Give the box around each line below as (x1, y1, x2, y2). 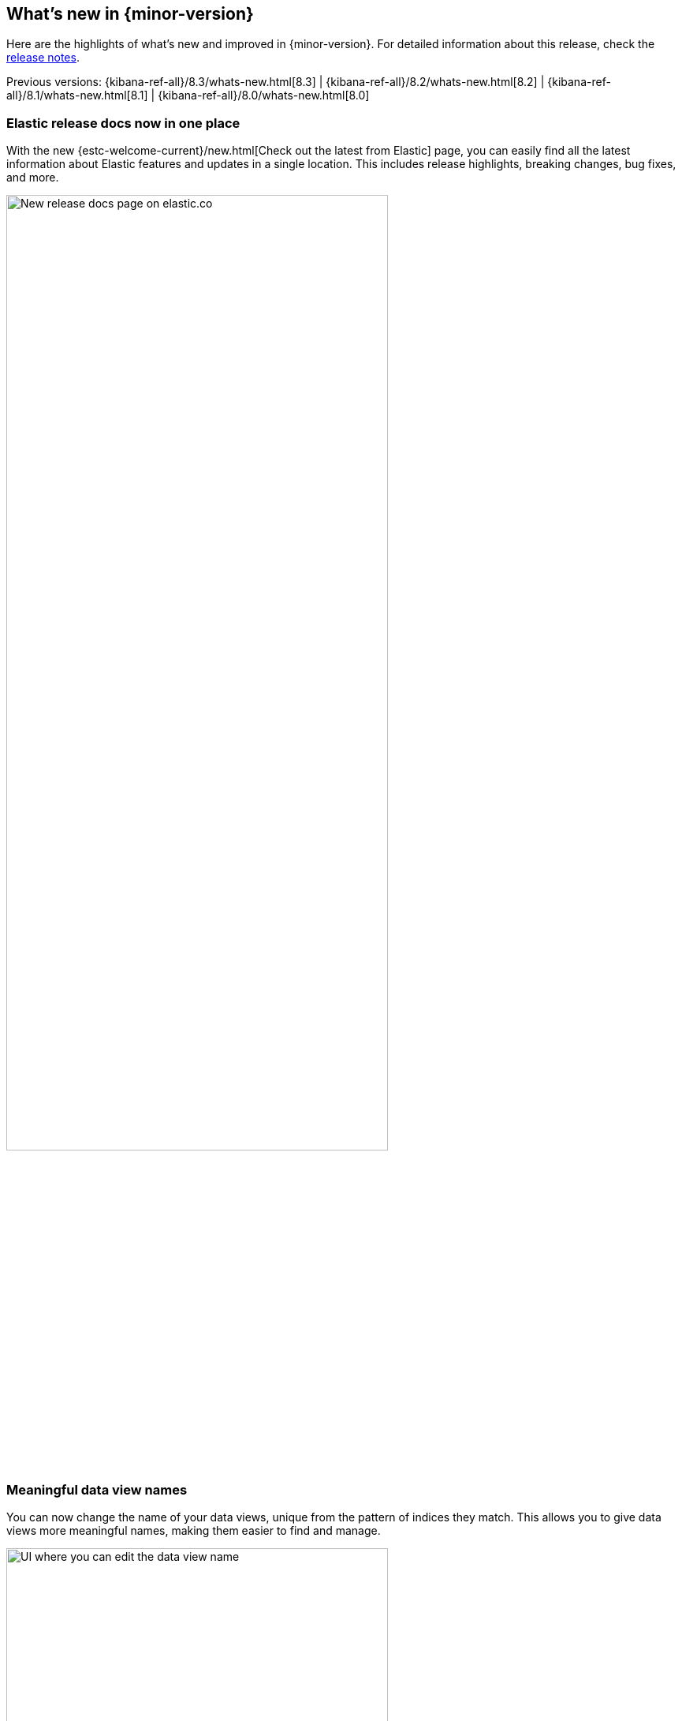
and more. (6, 170, 59, 185)
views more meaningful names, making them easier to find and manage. (6, 1523, 381, 1537)
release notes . (6, 51, 80, 65)
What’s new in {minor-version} (6, 4, 254, 24)
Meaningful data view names (6, 1481, 188, 1498)
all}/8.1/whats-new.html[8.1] (6, 88, 148, 103)
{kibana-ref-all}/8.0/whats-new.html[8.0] (158, 88, 370, 103)
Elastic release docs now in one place (6, 114, 240, 131)
